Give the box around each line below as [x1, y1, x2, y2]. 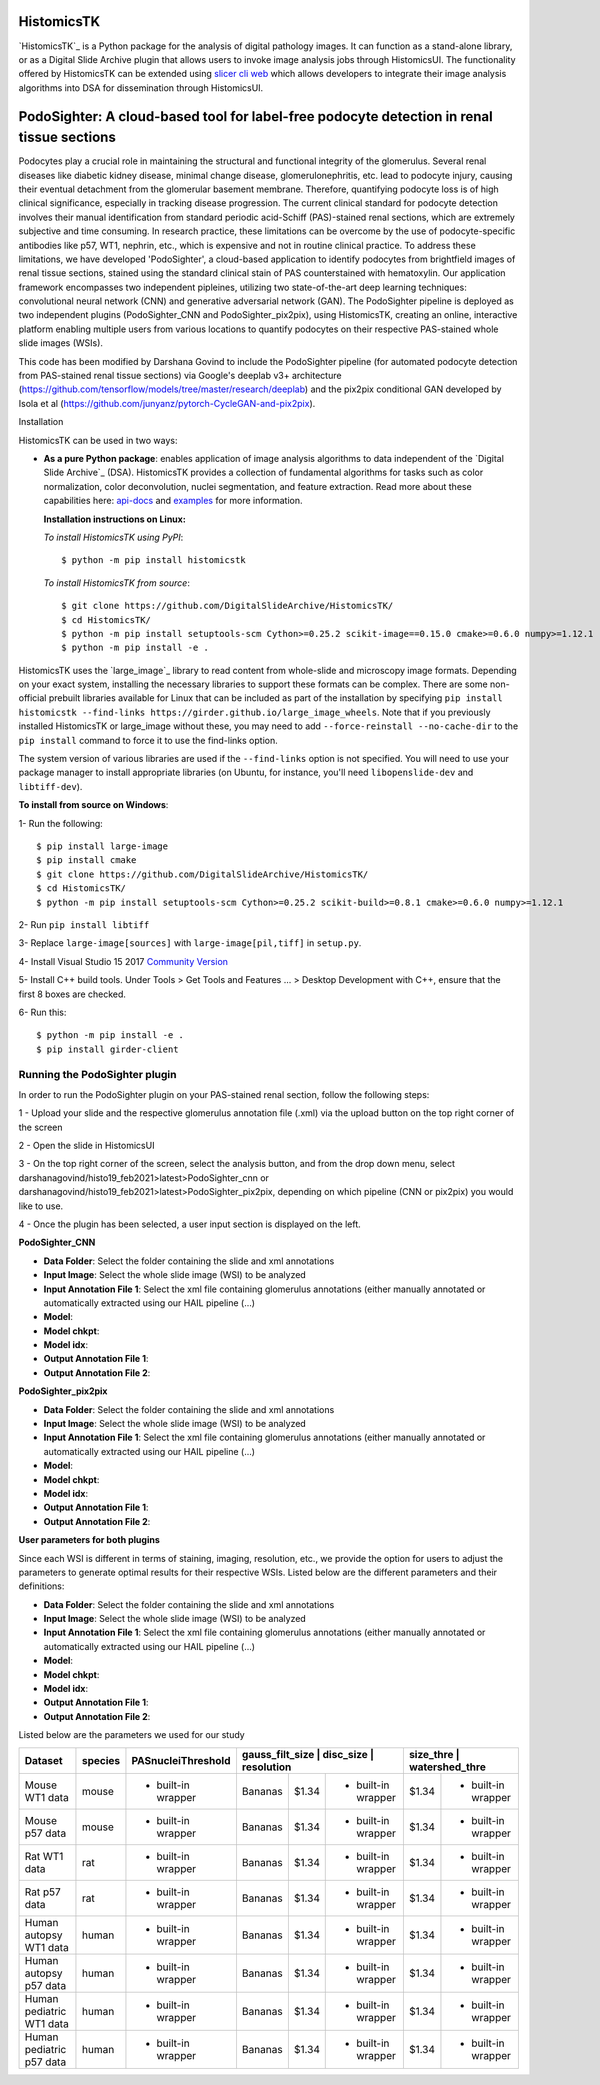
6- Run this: [18, 1006, 67, 1018]
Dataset [24, 1753, 64, 1767]
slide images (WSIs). [18, 337, 104, 349]
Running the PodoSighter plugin [18, 1068, 177, 1082]
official [18, 692, 47, 704]
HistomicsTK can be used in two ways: [18, 434, 178, 446]
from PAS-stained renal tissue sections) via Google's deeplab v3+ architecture [18, 370, 342, 382]
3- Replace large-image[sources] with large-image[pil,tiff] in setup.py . [18, 937, 362, 949]
